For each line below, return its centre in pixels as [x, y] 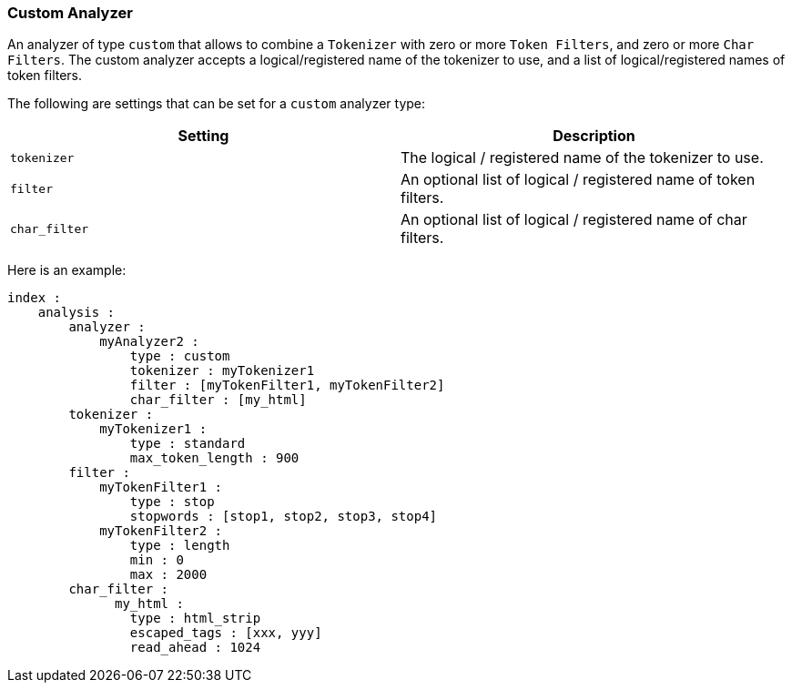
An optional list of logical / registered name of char [574, 220]
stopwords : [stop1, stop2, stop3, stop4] [284, 517]
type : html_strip [195, 619]
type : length [180, 546]
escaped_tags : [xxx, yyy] [226, 633]
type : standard [188, 444]
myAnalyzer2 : [149, 342]
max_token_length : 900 [214, 458]
